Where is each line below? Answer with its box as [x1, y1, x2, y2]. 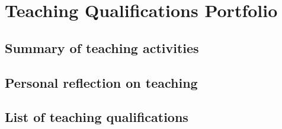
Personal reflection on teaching [5, 73, 198, 91]
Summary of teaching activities [5, 38, 199, 57]
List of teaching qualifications [5, 108, 188, 126]
